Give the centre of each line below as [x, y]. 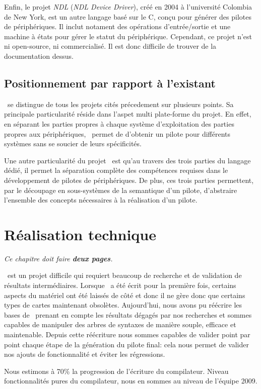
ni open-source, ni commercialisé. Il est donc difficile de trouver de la [110, 46]
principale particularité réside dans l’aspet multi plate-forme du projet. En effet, [128, 114]
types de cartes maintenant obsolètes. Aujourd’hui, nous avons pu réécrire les [123, 305]
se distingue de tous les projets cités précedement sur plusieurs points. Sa [120, 104]
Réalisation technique [80, 234]
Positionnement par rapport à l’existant [110, 83]
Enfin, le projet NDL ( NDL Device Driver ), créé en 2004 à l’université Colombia [128, 7]
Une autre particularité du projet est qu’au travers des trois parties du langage [127, 160]
